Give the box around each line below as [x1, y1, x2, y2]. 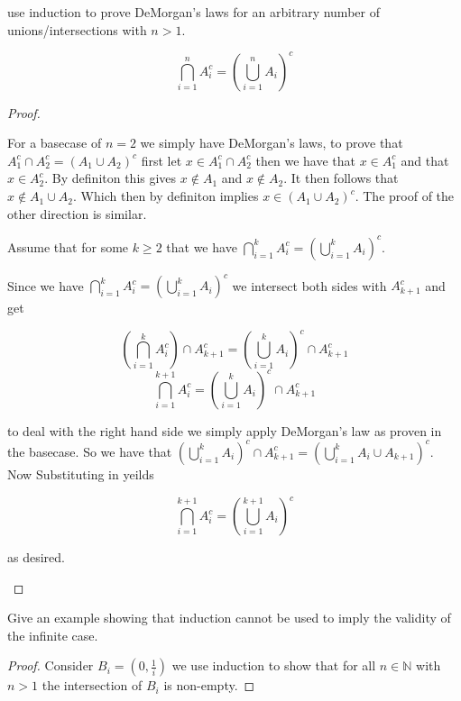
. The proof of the [355, 187, 455, 205]
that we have [166, 237, 237, 256]
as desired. [7, 548, 65, 567]
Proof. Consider [7, 656, 94, 675]
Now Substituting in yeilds [7, 464, 154, 483]
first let [141, 150, 182, 169]
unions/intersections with [7, 20, 147, 39]
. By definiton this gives [44, 168, 177, 187]
